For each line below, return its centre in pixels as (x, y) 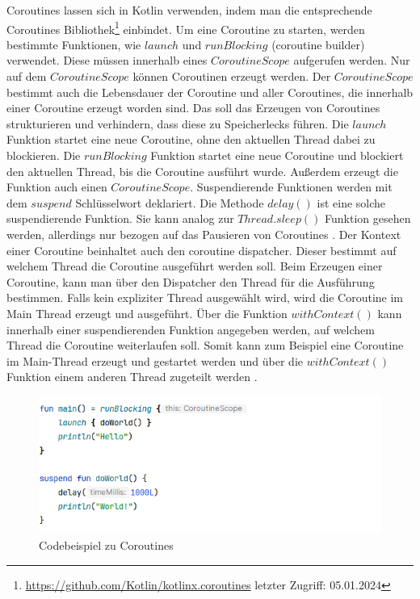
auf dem (27, 76)
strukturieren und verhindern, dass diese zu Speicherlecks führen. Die (178, 123)
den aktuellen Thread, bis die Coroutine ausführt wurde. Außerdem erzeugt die (202, 171)
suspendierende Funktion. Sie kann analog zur (120, 218)
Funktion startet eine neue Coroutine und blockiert (277, 155)
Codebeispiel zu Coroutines (106, 545)
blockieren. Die (44, 155)
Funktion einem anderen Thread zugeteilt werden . (132, 377)
